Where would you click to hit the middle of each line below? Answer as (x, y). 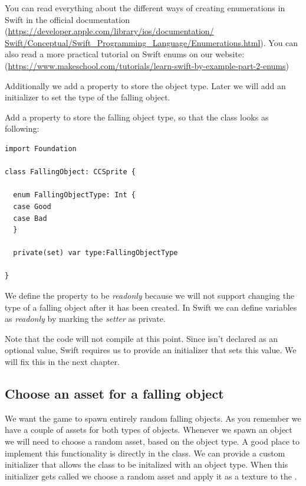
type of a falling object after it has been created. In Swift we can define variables (151, 307)
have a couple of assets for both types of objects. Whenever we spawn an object (149, 430)
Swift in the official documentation (67, 19)
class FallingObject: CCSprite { (70, 172)
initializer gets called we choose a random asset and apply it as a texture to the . (151, 476)
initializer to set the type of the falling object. (88, 97)
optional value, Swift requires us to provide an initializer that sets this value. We (151, 350)
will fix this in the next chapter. (62, 362)
